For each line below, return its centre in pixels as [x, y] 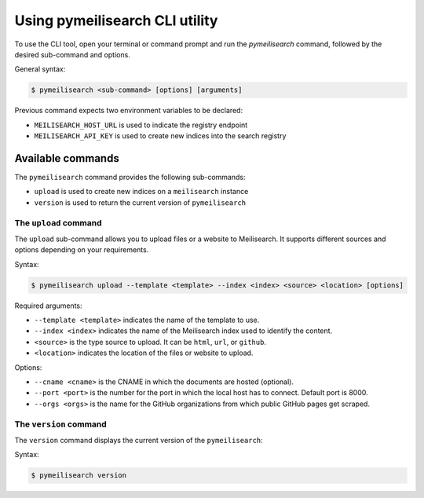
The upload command [58, 222]
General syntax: [40, 69]
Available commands [67, 158]
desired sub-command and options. [73, 54]
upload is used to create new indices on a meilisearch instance [141, 192]
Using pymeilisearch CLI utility [116, 20]
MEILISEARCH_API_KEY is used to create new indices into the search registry [160, 136]
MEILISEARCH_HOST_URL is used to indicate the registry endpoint [141, 125]
